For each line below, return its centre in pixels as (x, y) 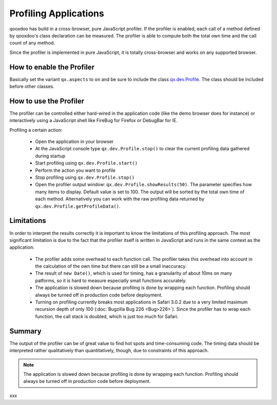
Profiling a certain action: (36, 130)
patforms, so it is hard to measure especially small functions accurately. (111, 280)
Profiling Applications (57, 13)
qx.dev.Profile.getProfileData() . (78, 206)
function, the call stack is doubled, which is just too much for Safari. (107, 316)
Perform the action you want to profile (75, 170)
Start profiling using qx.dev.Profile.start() (86, 163)
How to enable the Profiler (52, 67)
